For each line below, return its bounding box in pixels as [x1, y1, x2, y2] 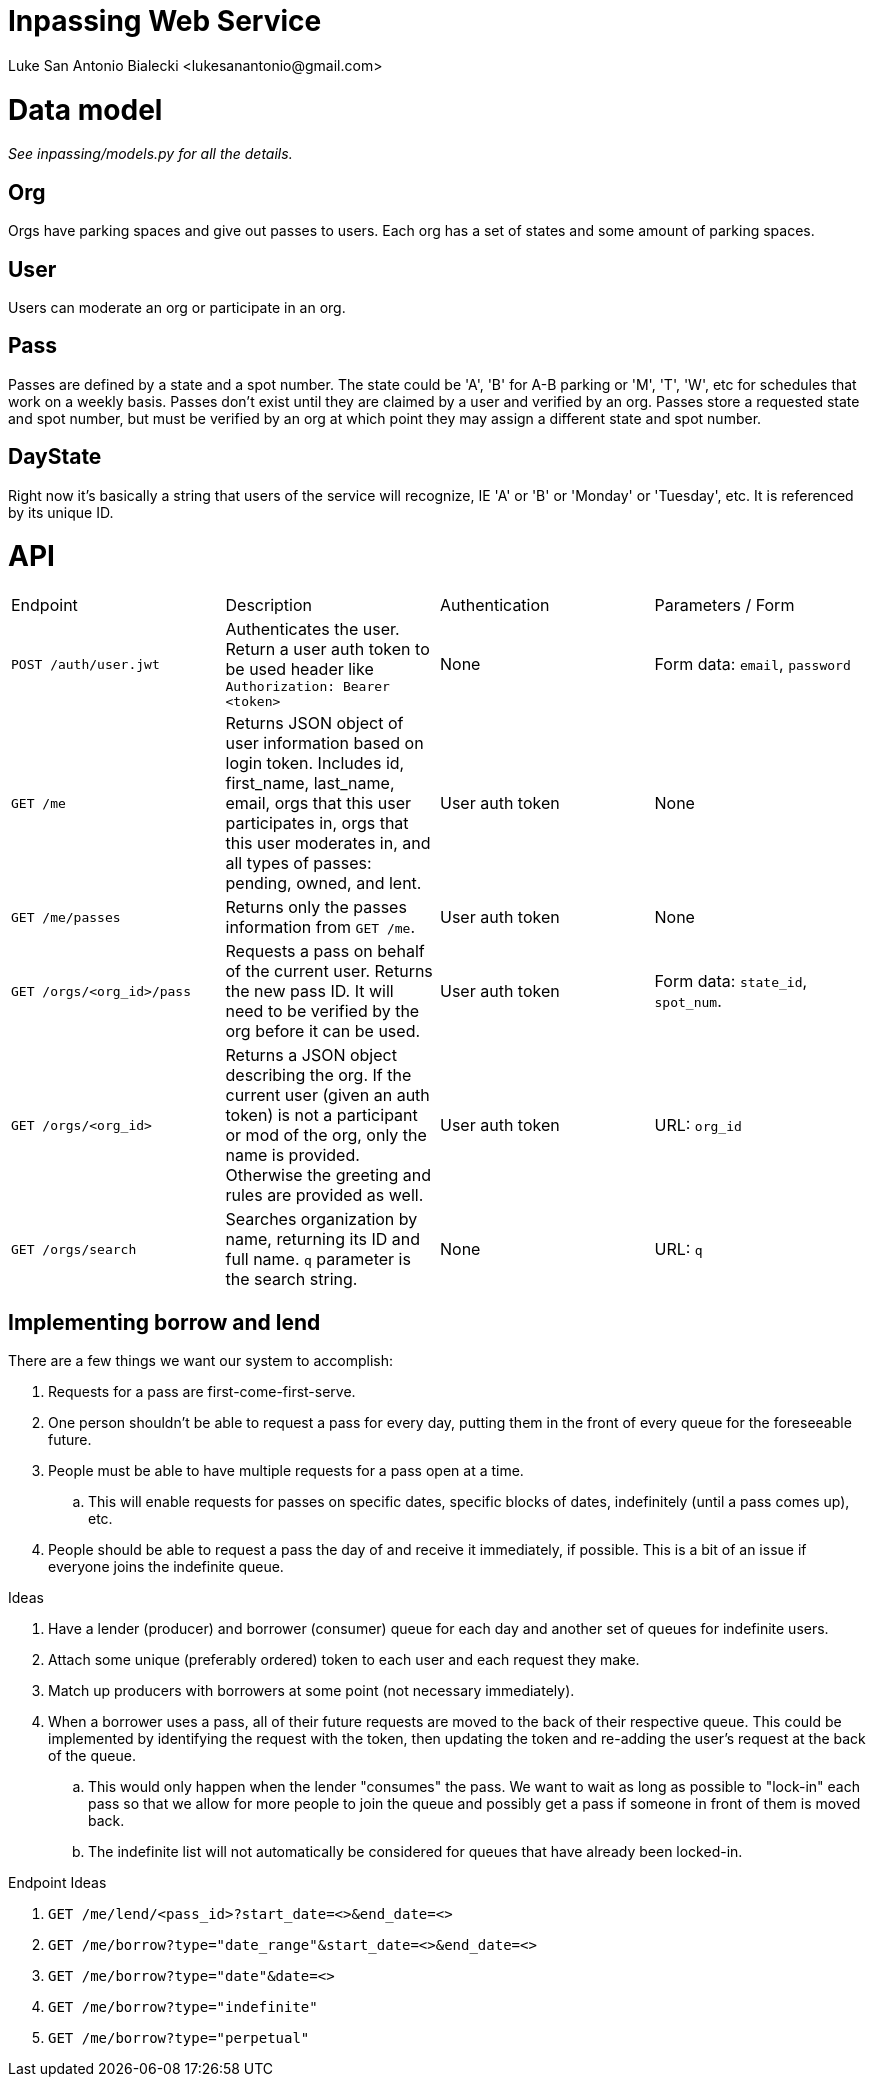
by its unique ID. [8, 503, 114, 521]
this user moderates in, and [225, 833, 431, 854]
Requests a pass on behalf [225, 941, 425, 962]
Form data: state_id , [654, 971, 808, 992]
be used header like [225, 659, 374, 680]
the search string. [225, 1269, 358, 1290]
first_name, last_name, [225, 773, 395, 794]
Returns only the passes [225, 897, 407, 918]
